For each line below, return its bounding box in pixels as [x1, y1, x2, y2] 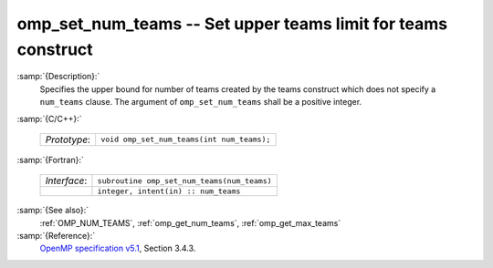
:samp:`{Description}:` [16, 71, 100, 82]
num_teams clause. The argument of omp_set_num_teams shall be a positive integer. [39, 97, 362, 108]
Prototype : [45, 133, 91, 146]
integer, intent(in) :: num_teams [97, 187, 241, 196]
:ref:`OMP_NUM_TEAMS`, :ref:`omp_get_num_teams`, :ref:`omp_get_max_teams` [39, 217, 341, 228]
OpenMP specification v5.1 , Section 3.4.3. [39, 242, 196, 254]
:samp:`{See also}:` [16, 205, 89, 216]
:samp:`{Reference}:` [16, 231, 96, 242]
